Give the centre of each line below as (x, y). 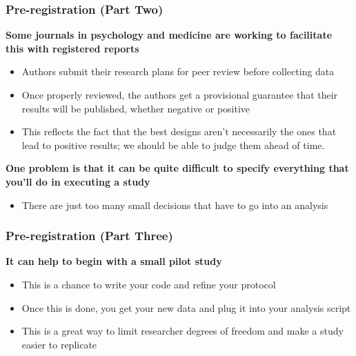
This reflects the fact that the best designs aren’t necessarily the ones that (179, 131)
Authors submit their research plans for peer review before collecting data (178, 71)
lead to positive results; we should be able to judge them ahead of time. (173, 145)
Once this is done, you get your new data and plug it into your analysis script (186, 307)
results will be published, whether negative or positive (136, 108)
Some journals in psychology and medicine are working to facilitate (169, 35)
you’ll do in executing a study (78, 181)
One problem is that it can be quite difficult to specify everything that (177, 168)
